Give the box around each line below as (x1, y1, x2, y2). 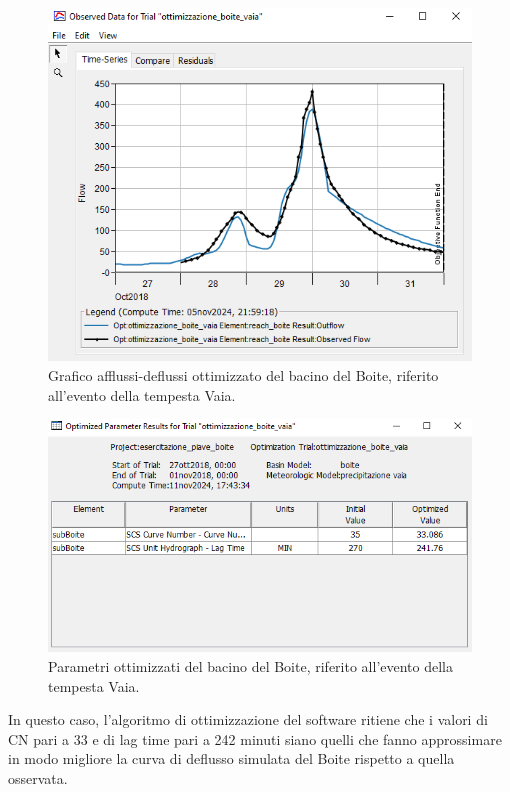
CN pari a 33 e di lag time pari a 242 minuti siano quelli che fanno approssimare (8, 728, 502, 749)
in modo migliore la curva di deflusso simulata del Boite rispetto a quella (8, 748, 455, 769)
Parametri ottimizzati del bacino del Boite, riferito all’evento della (48, 656, 453, 677)
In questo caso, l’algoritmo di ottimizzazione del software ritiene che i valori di (8, 709, 488, 730)
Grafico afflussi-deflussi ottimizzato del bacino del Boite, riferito (48, 365, 439, 386)
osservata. (8, 768, 68, 789)
